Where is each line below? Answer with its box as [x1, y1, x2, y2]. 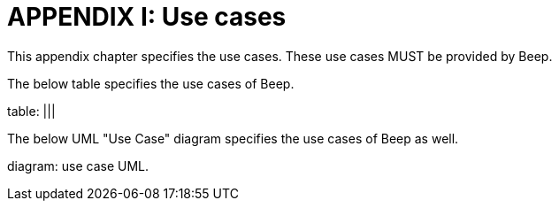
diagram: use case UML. [7, 158, 149, 173]
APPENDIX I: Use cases [7, 2, 287, 32]
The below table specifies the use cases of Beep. [7, 75, 295, 91]
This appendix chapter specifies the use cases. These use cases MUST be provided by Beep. [7, 48, 553, 64]
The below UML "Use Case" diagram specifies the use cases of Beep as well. [7, 130, 459, 146]
